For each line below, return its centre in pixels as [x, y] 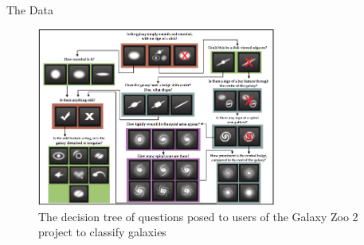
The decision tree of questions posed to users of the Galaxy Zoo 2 [198, 216]
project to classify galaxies [102, 232]
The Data [30, 10]
